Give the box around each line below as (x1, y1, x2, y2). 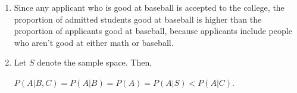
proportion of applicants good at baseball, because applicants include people (14, 24, 292, 37)
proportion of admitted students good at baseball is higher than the (14, 13, 262, 25)
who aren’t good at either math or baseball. (14, 36, 174, 48)
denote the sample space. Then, (37, 56, 152, 69)
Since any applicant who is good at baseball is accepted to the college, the (14, 1, 285, 13)
